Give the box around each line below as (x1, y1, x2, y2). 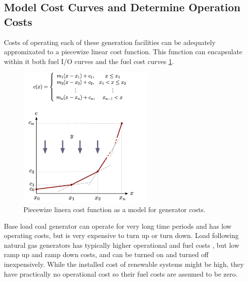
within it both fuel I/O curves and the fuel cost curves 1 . (4, 56, 174, 66)
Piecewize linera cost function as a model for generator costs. (23, 204, 206, 214)
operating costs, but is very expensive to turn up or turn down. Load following (4, 230, 239, 240)
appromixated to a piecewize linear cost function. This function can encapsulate (4, 46, 243, 57)
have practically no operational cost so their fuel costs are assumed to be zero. (4, 268, 238, 279)
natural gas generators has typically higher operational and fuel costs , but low (4, 239, 239, 250)
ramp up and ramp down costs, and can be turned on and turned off (4, 249, 209, 260)
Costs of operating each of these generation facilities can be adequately (4, 37, 216, 47)
